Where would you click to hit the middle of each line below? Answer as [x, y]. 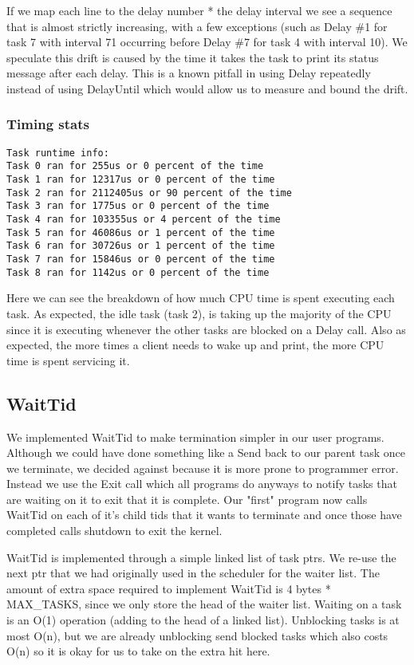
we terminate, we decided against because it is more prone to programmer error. [203, 468]
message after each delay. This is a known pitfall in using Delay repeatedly [189, 73]
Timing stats [48, 124]
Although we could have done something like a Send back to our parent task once [206, 453]
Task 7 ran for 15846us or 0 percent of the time [141, 260]
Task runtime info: [58, 153]
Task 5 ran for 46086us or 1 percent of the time [141, 232]
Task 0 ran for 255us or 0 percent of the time [135, 166]
